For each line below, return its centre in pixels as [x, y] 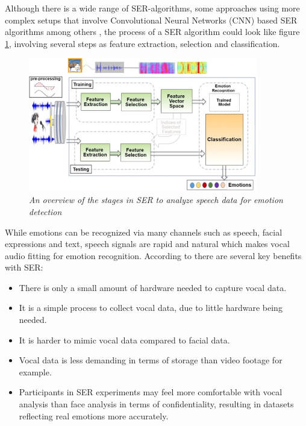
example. [35, 371]
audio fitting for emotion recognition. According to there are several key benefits [153, 255]
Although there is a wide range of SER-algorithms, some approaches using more [152, 8]
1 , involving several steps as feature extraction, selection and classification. [142, 43]
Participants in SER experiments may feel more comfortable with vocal [151, 392]
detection [45, 211]
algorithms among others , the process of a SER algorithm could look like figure [152, 32]
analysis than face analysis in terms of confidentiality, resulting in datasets [156, 404]
